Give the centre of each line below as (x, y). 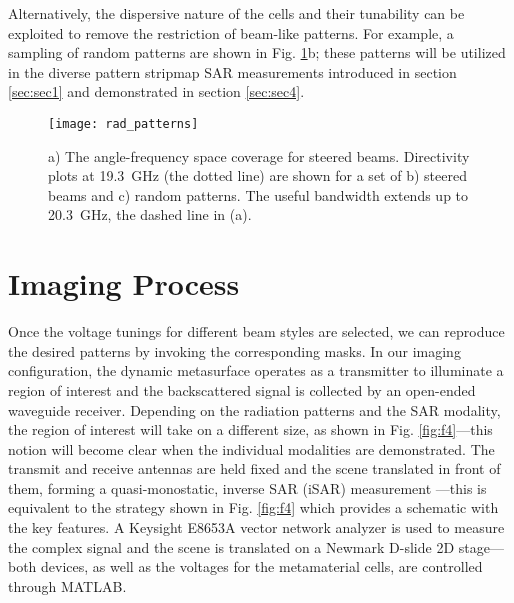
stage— (481, 546)
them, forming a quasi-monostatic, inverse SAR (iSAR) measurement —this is (247, 487)
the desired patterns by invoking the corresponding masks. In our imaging (234, 350)
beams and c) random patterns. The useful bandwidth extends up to (258, 194)
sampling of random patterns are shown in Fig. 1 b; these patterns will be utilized (257, 52)
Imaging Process (124, 283)
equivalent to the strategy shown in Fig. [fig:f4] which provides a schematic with (253, 507)
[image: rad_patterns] (123, 123)
